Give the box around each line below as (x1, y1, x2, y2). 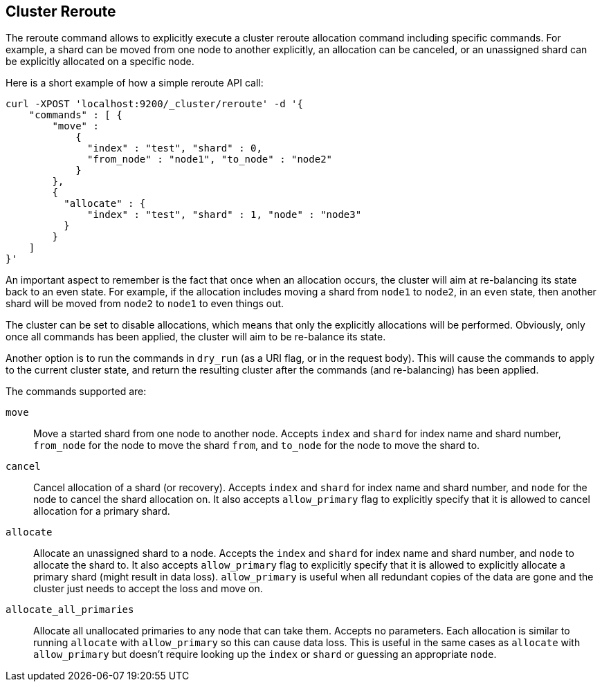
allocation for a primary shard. (33, 505, 170, 517)
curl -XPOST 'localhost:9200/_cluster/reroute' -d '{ (6, 98, 303, 110)
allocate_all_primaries (6, 604, 134, 616)
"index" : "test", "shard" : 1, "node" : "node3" (87, 209, 362, 221)
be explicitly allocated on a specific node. (6, 55, 194, 68)
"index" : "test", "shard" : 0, (87, 143, 262, 154)
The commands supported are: (6, 385, 147, 398)
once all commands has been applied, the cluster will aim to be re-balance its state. (6, 331, 386, 343)
